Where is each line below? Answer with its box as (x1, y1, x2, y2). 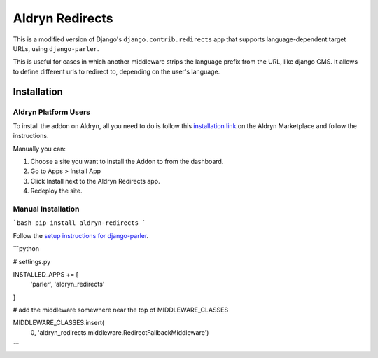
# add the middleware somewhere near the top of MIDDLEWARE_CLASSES (13, 305, 229, 315)
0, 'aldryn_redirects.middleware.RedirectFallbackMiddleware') (30, 328, 209, 336)
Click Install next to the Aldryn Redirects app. (30, 177, 160, 185)
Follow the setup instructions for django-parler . (13, 231, 149, 240)
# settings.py (13, 257, 51, 266)
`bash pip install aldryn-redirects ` (13, 219, 146, 227)
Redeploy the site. (30, 186, 83, 195)
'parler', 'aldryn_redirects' (30, 280, 105, 289)
